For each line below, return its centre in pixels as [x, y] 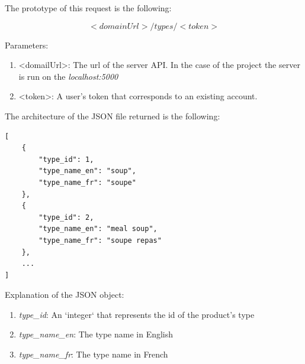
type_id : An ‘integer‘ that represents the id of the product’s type [137, 314]
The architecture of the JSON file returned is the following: [113, 116]
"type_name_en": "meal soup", [98, 229]
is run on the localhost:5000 [68, 76]
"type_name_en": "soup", [87, 171]
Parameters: [27, 45]
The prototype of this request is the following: [88, 8]
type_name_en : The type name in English [96, 334]
